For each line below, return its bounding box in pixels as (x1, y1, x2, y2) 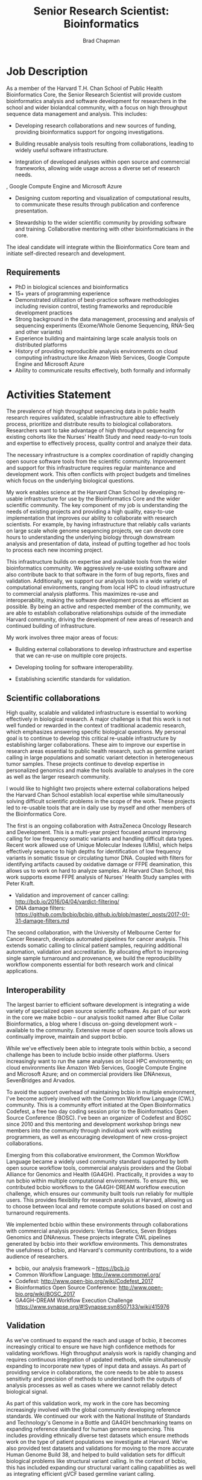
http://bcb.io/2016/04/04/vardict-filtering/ (14, 898, 119, 905)
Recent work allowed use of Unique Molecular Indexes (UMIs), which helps (6, 841, 193, 849)
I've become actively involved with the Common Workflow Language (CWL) (6, 1095, 194, 1102)
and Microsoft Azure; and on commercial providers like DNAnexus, (6, 1070, 172, 1078)
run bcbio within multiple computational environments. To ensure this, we (6, 1177, 189, 1184)
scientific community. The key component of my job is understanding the (6, 502, 188, 509)
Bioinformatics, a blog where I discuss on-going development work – (6, 1020, 177, 1027)
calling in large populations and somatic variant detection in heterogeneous (6, 754, 194, 761)
